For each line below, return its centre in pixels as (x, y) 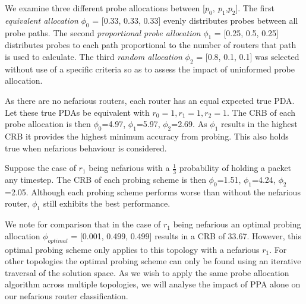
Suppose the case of (40, 168)
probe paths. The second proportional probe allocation (103, 32)
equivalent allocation (42, 20)
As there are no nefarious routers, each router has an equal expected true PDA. (150, 100)
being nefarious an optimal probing (237, 224)
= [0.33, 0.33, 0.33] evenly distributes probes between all (195, 20)
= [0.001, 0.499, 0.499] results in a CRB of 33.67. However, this (186, 235)
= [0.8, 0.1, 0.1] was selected (248, 56)
